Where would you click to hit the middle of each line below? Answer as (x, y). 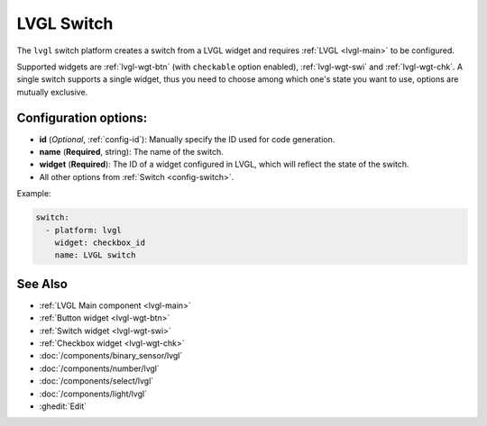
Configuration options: (82, 118)
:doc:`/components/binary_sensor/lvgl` (111, 356)
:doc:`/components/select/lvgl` (96, 381)
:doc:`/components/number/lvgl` (99, 368)
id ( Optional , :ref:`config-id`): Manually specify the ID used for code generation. (187, 139)
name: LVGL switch (95, 255)
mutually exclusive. (52, 92)
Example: (34, 194)
